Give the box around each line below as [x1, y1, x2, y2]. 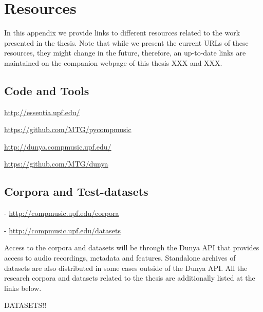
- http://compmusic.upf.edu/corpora [4, 208, 119, 218]
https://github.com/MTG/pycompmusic [4, 124, 131, 135]
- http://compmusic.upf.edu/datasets [4, 225, 121, 235]
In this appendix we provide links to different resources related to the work [4, 27, 240, 38]
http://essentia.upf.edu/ [4, 106, 80, 117]
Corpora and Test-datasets [4, 183, 148, 199]
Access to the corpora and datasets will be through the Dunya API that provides [4, 242, 259, 253]
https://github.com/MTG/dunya [4, 158, 108, 169]
